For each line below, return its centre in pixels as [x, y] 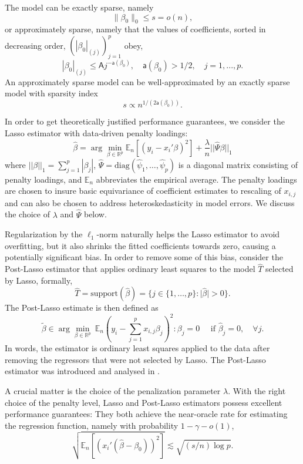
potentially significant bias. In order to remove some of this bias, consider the [144, 257]
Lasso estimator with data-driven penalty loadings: [96, 132]
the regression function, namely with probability [92, 425]
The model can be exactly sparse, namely [79, 7]
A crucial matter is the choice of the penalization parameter [113, 391]
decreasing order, [35, 45]
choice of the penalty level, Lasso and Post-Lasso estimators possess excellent [144, 402]
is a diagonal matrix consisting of [238, 164]
